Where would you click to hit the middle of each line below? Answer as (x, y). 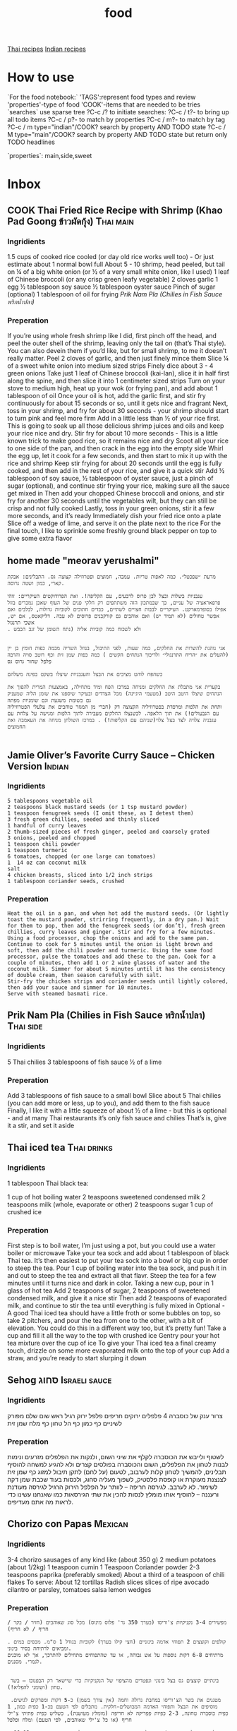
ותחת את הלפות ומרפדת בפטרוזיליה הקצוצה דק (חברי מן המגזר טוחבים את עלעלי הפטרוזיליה (115, 707)
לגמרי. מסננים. (25, 1662)
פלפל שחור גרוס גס (29, 661)
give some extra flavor (40, 539)
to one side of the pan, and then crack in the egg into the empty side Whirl (115, 448)
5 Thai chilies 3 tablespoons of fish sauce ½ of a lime (85, 1062)
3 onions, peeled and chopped (52, 838)
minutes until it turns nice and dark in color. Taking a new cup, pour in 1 (110, 1283)
